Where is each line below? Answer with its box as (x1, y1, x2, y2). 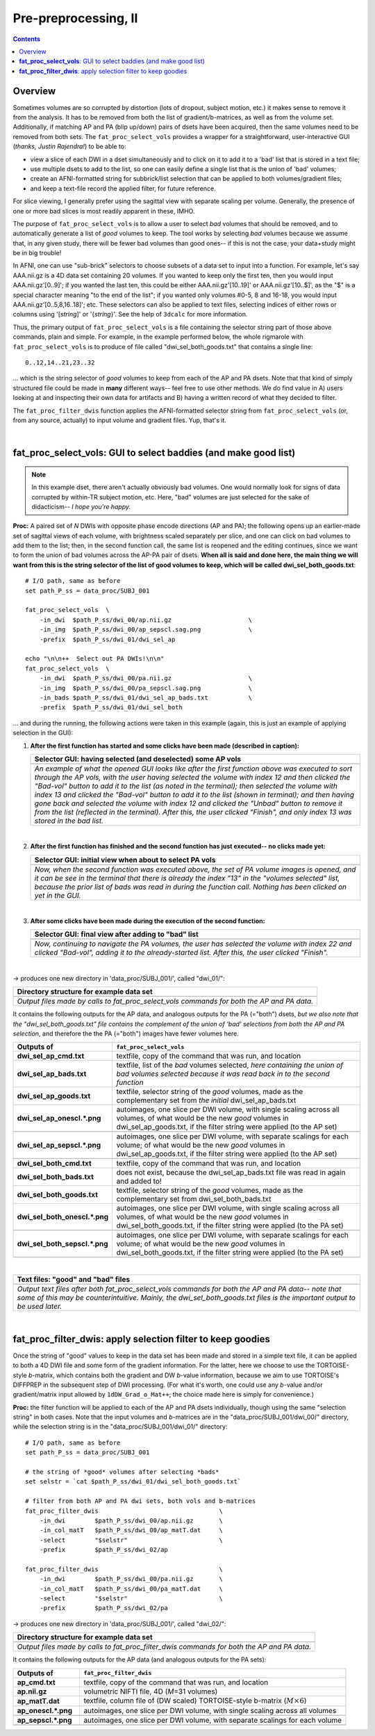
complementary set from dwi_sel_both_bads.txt (116, 1194, 272, 1204)
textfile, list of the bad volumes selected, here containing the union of (116, 1061, 344, 1070)
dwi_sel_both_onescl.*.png (17, 1212, 109, 1222)
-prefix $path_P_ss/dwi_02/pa (39, 1604, 168, 1612)
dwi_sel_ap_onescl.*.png (17, 1114, 101, 1123)
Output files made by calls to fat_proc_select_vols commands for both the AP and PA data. (17, 997, 314, 1006)
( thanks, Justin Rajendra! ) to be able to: (12, 143, 126, 151)
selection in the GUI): (12, 729, 73, 737)
